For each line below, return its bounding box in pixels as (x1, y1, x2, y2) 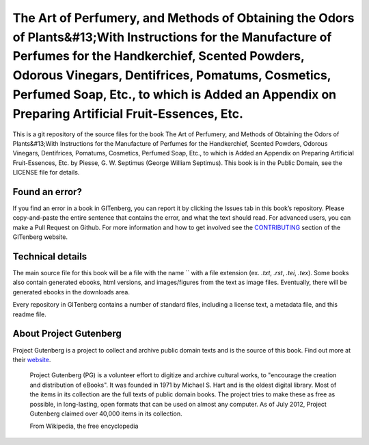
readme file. (12, 310, 47, 318)
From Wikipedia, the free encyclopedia (29, 422, 139, 431)
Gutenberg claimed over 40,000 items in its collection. (29, 409, 182, 418)
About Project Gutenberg (12, 328, 122, 340)
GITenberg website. (12, 233, 68, 241)
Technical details (12, 251, 87, 262)
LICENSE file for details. (12, 168, 80, 177)
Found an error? (12, 186, 82, 198)
